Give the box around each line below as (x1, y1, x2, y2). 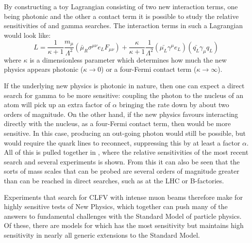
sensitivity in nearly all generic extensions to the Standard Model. (4, 229, 200, 240)
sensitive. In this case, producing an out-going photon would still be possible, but (4, 128, 246, 138)
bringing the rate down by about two (119, 99, 229, 110)
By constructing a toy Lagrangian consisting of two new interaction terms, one (4, 1, 238, 11)
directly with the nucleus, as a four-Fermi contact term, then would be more (4, 118, 231, 129)
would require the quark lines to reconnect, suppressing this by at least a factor (4, 137, 240, 147)
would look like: (4, 30, 51, 40)
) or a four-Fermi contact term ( (101, 64, 197, 74)
